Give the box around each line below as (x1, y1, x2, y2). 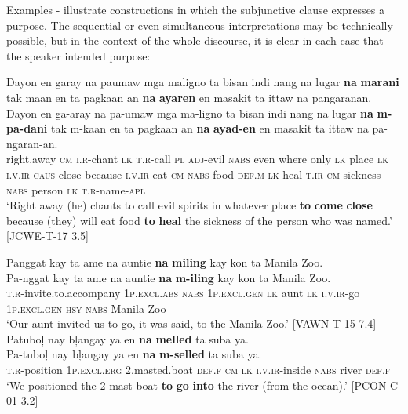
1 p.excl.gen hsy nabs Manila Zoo (6, 300, 166, 316)
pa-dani (6, 120, 48, 136)
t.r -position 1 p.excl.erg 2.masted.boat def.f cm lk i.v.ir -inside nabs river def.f (6, 361, 391, 378)
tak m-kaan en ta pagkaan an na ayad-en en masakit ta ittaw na (50, 120, 369, 136)
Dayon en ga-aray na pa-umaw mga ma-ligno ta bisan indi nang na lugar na (6, 104, 373, 121)
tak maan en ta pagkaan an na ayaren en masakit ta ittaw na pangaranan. (6, 89, 372, 105)
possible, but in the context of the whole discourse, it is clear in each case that (6, 32, 384, 49)
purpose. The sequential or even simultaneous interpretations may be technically (6, 16, 393, 33)
